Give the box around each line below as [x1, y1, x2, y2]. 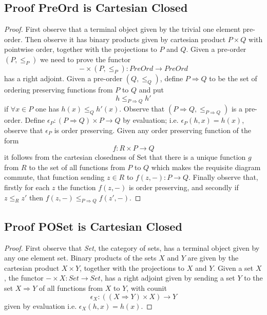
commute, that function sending [4, 172, 105, 182]
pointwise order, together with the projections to [4, 44, 157, 54]
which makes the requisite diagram [151, 161, 261, 172]
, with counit [126, 282, 167, 293]
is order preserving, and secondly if [128, 181, 239, 192]
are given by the [187, 252, 239, 263]
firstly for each [4, 181, 50, 192]
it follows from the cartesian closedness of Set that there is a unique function [4, 152, 246, 162]
